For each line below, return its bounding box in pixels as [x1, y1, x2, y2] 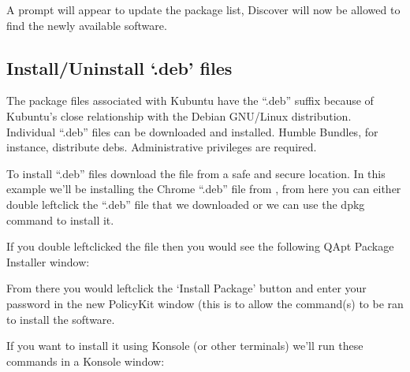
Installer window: [6, 253, 90, 270]
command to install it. [6, 211, 114, 228]
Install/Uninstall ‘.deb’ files [6, 55, 233, 80]
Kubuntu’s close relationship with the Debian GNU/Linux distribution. [6, 107, 352, 124]
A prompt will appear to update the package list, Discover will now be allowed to [6, 2, 401, 17]
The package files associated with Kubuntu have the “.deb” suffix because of [6, 92, 374, 109]
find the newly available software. [6, 17, 167, 33]
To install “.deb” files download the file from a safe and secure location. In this [6, 165, 386, 181]
